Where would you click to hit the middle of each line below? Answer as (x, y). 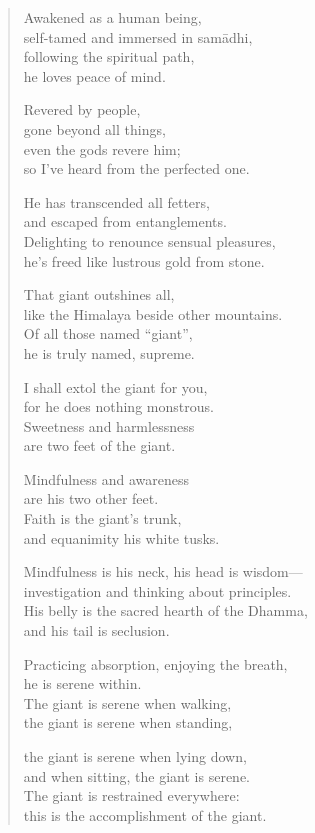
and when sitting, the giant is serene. (137, 775)
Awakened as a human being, (112, 17)
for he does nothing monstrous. (118, 406)
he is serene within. (82, 683)
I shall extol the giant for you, (115, 386)
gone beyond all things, (94, 128)
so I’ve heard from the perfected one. (136, 168)
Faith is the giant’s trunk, (102, 518)
